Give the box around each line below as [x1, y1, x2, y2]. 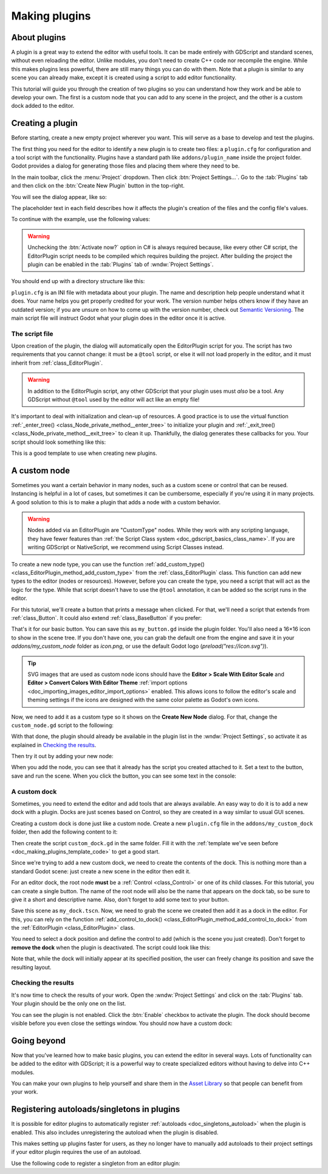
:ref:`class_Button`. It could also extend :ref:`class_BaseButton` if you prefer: [11, 614, 202, 621]
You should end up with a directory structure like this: [11, 278, 145, 285]
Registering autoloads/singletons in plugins [11, 1104, 180, 1114]
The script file [11, 329, 54, 338]
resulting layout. [11, 963, 52, 971]
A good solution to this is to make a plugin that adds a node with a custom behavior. [11, 498, 221, 505]
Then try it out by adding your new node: [11, 753, 114, 760]
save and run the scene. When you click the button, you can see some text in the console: [11, 772, 237, 779]
